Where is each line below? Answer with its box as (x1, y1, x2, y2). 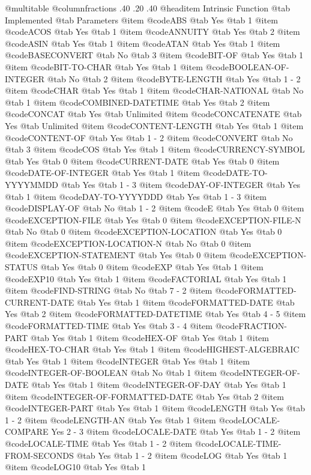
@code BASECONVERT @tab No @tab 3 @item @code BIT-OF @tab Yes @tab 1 (5, 49, 304, 61)
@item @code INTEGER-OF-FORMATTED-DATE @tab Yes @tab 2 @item (5, 390, 284, 402)
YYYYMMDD (5, 178, 59, 190)
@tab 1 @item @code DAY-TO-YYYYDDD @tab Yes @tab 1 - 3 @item (5, 190, 267, 202)
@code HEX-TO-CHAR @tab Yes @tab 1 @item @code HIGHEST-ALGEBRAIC (5, 343, 300, 355)
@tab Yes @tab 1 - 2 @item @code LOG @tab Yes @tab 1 (76, 449, 288, 461)
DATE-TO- (226, 166, 268, 179)
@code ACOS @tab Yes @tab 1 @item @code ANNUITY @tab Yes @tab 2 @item (5, 25, 300, 38)
